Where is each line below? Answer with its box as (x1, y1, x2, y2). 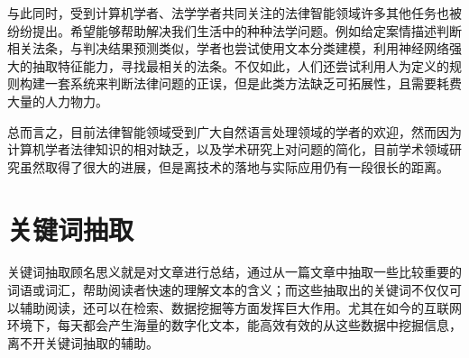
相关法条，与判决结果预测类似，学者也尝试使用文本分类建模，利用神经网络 (7, 39, 449, 58)
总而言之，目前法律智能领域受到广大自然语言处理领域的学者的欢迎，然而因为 (7, 122, 462, 141)
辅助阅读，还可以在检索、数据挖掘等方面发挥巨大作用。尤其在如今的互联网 (19, 298, 462, 317)
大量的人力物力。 (7, 91, 108, 110)
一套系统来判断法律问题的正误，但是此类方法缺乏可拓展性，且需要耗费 (44, 74, 462, 93)
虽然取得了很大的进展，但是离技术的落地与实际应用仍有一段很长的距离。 (19, 157, 449, 176)
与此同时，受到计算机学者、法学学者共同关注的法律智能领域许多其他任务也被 (7, 4, 462, 22)
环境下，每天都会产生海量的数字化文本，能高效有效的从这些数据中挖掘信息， (7, 316, 462, 335)
